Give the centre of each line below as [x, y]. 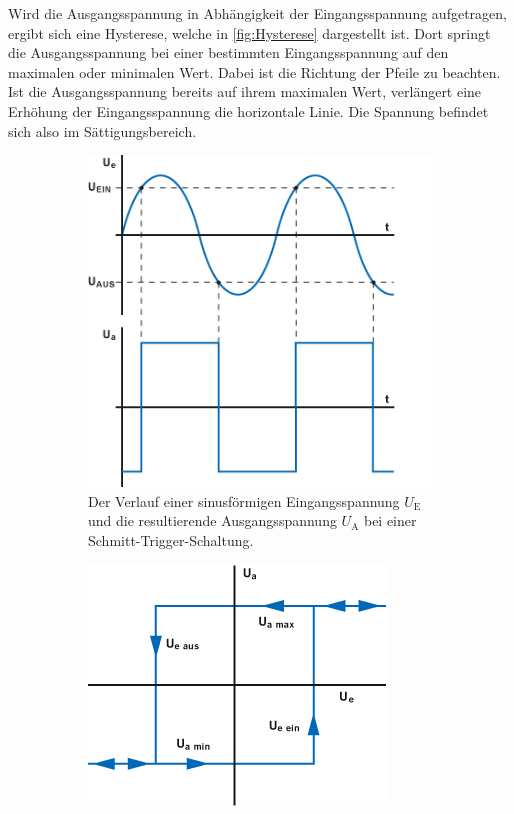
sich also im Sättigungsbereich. [102, 130]
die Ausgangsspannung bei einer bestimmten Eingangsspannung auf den [228, 52]
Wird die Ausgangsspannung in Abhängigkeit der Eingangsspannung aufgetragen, [257, 13]
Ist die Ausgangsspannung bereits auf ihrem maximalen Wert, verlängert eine [245, 91]
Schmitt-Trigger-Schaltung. [171, 539]
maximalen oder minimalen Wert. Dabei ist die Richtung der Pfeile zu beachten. [254, 71]
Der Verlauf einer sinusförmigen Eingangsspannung [244, 500]
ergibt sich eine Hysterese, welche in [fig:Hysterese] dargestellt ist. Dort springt [249, 32]
